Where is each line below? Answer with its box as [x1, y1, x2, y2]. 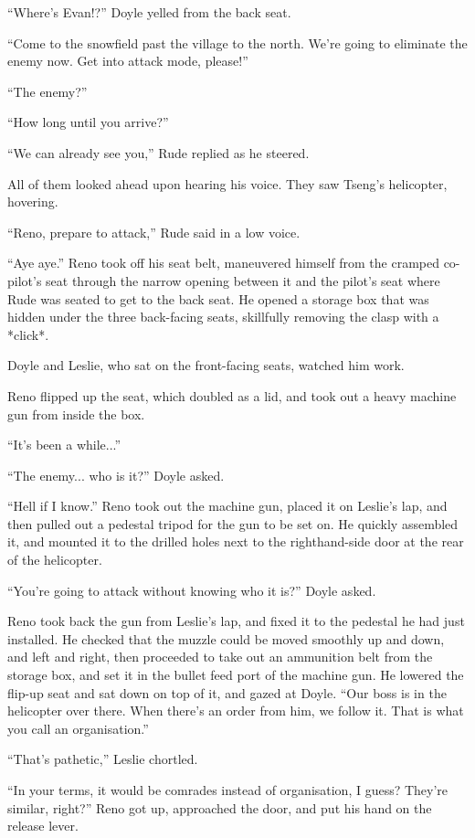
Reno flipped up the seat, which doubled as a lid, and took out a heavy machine [7, 386, 457, 405]
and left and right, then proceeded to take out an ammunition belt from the [7, 647, 433, 666]
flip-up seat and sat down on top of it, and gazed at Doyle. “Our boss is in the [7, 683, 447, 702]
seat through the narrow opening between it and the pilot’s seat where [46, 270, 440, 290]
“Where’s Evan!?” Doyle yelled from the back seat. [7, 3, 291, 21]
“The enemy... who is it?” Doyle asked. [7, 465, 225, 484]
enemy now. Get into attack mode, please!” [7, 51, 248, 70]
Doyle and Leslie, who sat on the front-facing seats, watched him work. [7, 355, 405, 375]
